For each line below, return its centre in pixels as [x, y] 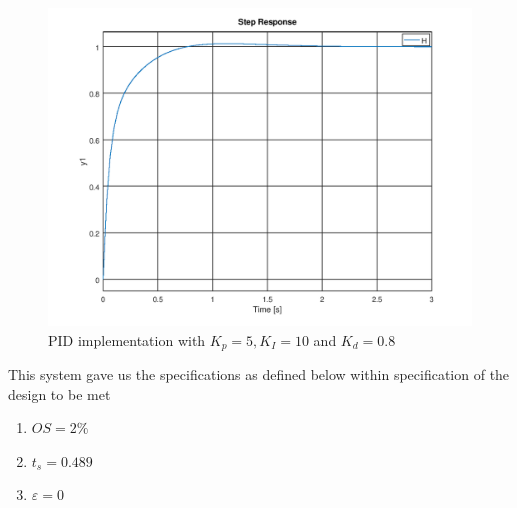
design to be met [59, 393]
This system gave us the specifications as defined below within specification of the [259, 374]
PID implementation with [127, 339]
